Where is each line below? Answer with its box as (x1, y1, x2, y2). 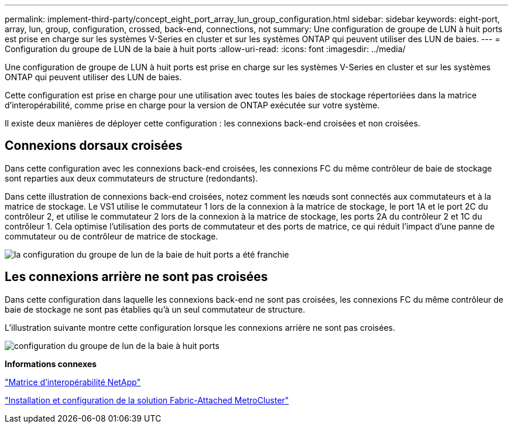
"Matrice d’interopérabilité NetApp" (5, 376, 141, 387)
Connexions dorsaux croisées (5, 138, 183, 153)
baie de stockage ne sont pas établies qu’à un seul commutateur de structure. (5, 304, 305, 314)
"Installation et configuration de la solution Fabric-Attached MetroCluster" (5, 395, 289, 405)
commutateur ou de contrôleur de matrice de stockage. (5, 231, 218, 241)
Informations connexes (5, 358, 97, 369)
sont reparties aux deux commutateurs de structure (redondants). (5, 173, 258, 183)
